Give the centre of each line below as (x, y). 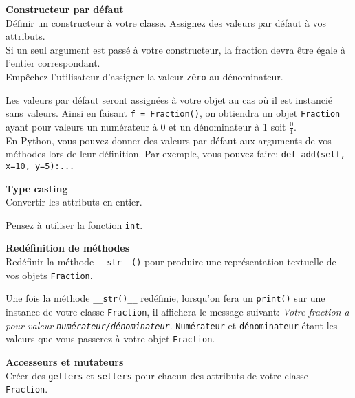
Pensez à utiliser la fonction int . (74, 224)
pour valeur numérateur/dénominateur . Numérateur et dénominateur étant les (172, 325)
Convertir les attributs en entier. (74, 202)
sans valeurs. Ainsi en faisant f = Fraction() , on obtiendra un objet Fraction (173, 113)
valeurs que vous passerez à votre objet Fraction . (110, 339)
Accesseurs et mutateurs (65, 361)
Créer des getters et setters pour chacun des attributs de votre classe (157, 375)
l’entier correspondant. (53, 63)
